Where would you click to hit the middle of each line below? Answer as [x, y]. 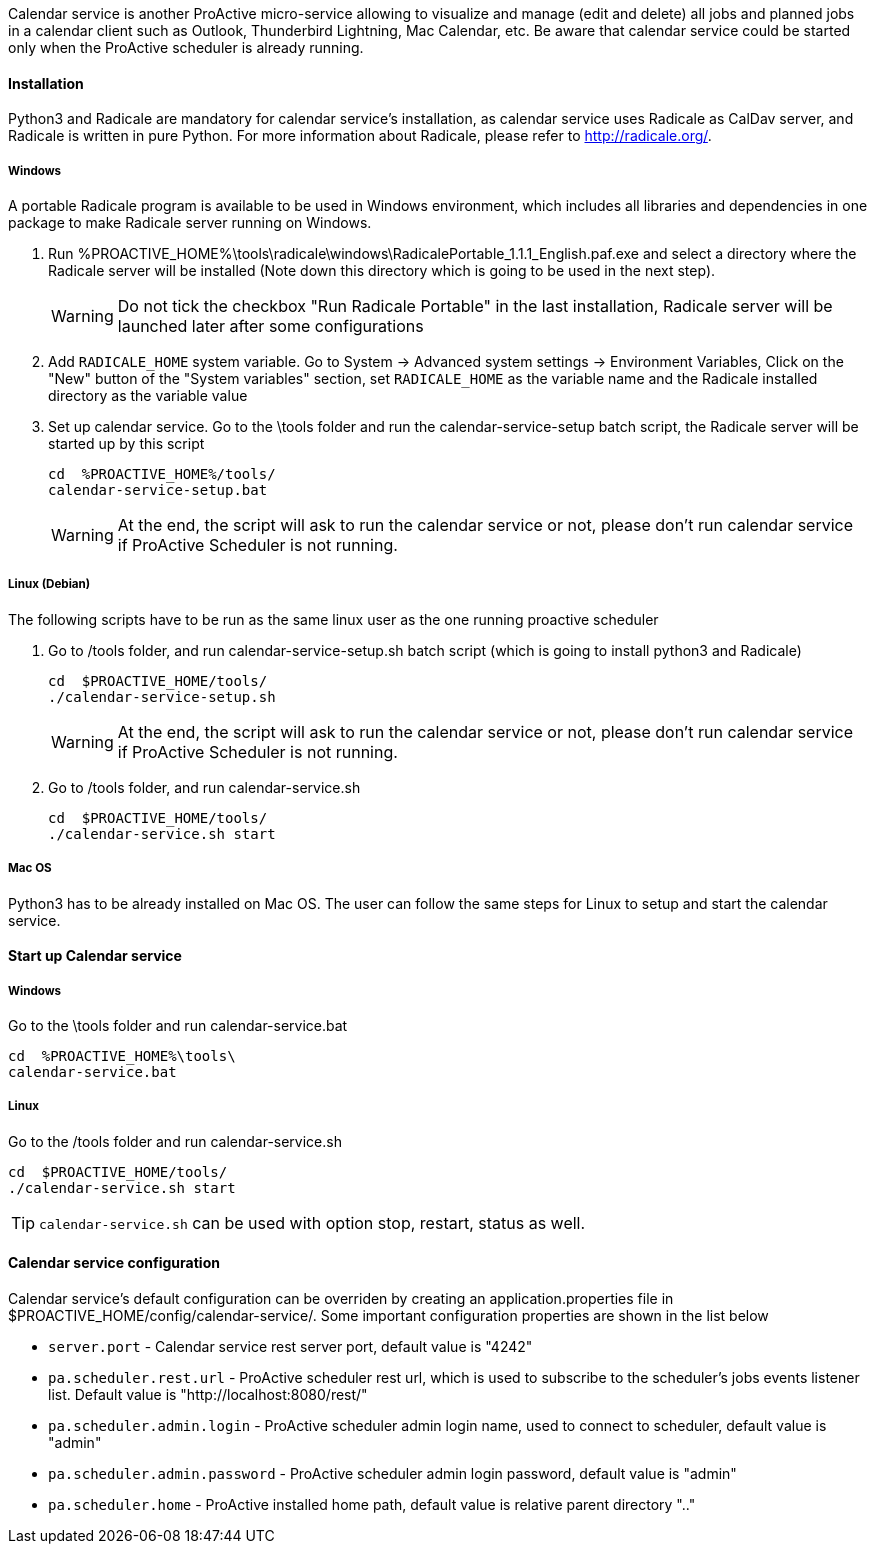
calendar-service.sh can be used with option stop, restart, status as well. [312, 1222]
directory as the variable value [148, 395]
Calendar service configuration [114, 1263]
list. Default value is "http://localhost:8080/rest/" [208, 1394]
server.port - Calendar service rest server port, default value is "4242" [290, 1346]
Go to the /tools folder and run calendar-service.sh [175, 1141]
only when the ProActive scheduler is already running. [186, 47]
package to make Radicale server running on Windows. [190, 222]
